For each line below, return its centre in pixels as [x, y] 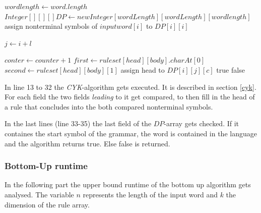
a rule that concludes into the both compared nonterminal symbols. [109, 106]
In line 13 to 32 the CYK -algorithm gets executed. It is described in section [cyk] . [130, 87]
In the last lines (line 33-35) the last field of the [78, 123]
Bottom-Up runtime [46, 166]
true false [231, 69]
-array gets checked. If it [202, 123]
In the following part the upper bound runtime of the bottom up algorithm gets [128, 184]
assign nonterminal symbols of [51, 26]
